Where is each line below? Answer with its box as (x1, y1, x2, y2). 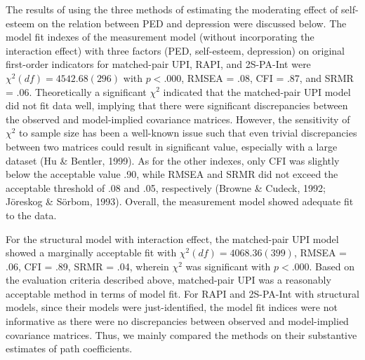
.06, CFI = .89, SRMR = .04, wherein (6, 258, 169, 273)
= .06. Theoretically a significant (6, 84, 147, 99)
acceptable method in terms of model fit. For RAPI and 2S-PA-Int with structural (6, 286, 359, 300)
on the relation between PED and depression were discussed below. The (37, 15, 347, 30)
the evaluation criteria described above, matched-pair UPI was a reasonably (6, 272, 331, 287)
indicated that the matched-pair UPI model (163, 84, 351, 99)
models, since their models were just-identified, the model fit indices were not (6, 300, 338, 314)
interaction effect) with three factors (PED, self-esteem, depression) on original (6, 43, 345, 57)
